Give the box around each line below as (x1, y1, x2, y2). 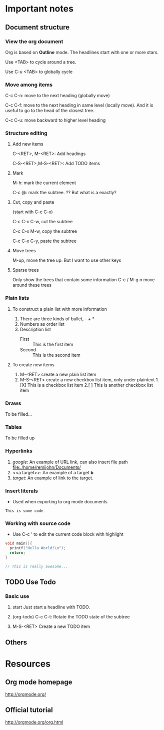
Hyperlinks (5, 447, 32, 454)
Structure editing (5, 130, 47, 137)
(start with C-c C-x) (12, 209, 53, 215)
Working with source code (5, 520, 71, 527)
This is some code (5, 508, 43, 513)
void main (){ (5, 541, 32, 546)
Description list (19, 326, 51, 332)
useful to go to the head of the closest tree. (5, 108, 94, 114)
